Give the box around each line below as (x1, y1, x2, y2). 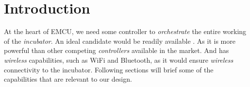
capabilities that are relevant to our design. (4, 74, 132, 84)
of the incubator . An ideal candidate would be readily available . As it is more (4, 35, 235, 46)
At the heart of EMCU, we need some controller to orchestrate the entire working (4, 26, 247, 36)
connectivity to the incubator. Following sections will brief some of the (4, 64, 214, 74)
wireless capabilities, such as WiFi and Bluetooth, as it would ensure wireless (4, 54, 233, 65)
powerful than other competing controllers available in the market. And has (4, 45, 229, 55)
